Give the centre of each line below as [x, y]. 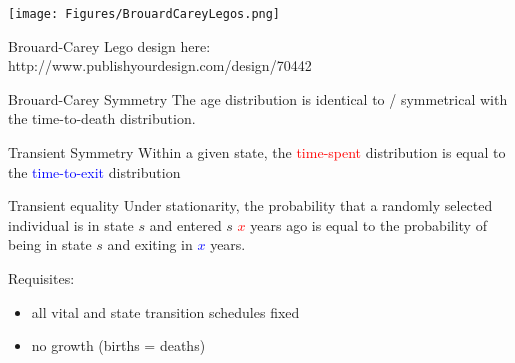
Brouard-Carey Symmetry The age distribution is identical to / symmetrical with [258, 98]
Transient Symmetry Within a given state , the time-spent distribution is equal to [257, 152]
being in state [50, 244]
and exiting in [150, 244]
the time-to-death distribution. [102, 118]
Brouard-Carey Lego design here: [109, 45]
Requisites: [41, 278]
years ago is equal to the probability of [368, 224]
